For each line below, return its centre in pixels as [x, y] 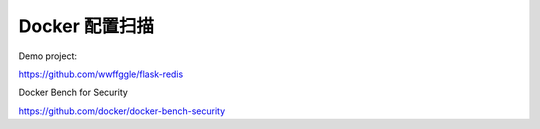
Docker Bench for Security [73, 92]
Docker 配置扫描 [86, 26]
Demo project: [48, 56]
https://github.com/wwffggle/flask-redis [101, 74]
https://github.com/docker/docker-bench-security [122, 111]
